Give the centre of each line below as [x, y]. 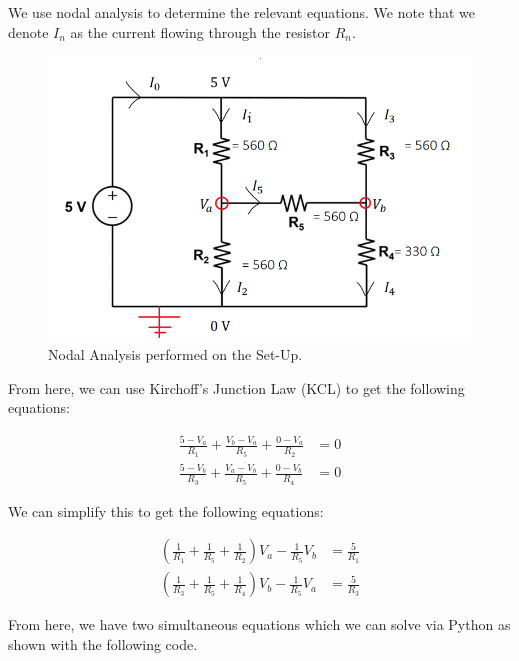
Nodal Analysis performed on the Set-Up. [175, 353]
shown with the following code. [103, 643]
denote [28, 31]
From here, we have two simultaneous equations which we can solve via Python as [259, 624]
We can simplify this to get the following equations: [166, 510]
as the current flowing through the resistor [200, 31]
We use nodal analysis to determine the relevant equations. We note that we [242, 12]
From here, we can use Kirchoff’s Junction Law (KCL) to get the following [236, 387]
